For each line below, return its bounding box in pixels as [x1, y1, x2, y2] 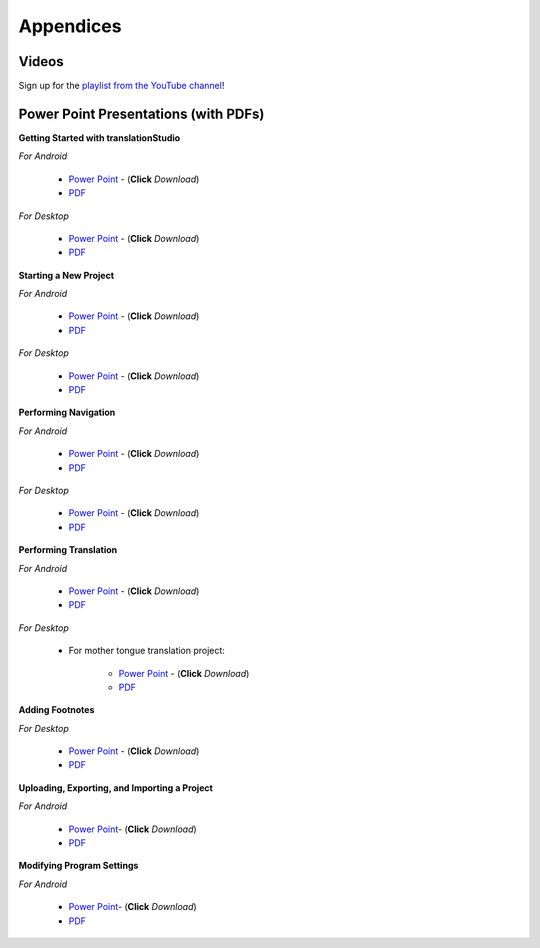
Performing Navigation [18, 406, 116, 419]
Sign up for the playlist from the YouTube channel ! [18, 80, 225, 92]
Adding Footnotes [18, 704, 95, 716]
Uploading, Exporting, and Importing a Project [18, 781, 214, 794]
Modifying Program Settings [18, 860, 139, 872]
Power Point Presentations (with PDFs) [18, 105, 265, 122]
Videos [18, 53, 64, 70]
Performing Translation [18, 544, 118, 556]
